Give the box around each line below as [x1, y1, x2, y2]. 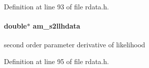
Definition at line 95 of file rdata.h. [4, 56, 109, 66]
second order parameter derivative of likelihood [4, 39, 146, 50]
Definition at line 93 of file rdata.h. [4, 1, 109, 11]
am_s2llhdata [33, 21, 80, 31]
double [4, 21, 27, 31]
